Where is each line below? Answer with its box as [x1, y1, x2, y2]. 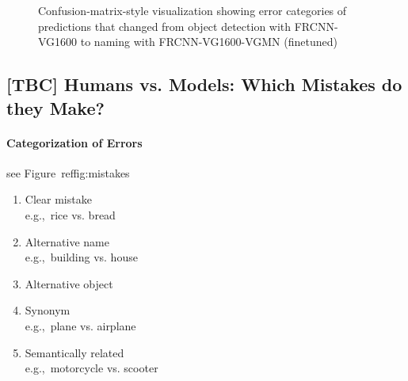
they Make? [6, 95, 105, 120]
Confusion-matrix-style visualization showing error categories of [38, 2, 347, 18]
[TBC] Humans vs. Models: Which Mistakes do [6, 72, 402, 97]
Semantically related [25, 344, 124, 360]
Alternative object [25, 275, 113, 291]
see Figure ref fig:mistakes [6, 164, 130, 181]
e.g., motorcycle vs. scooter [25, 360, 158, 376]
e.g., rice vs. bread [25, 206, 116, 223]
